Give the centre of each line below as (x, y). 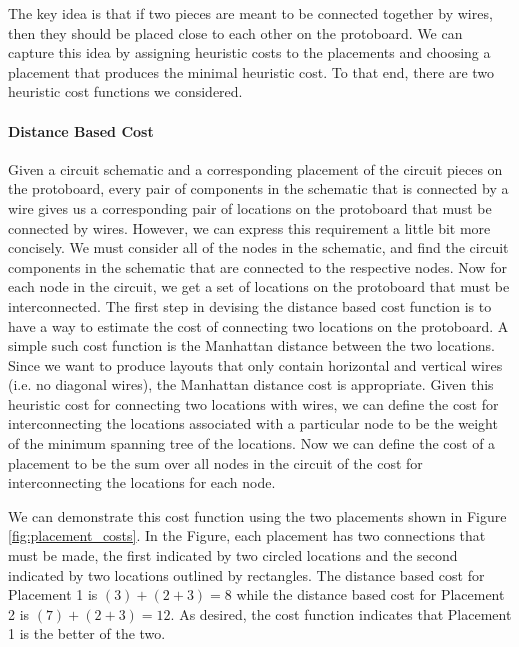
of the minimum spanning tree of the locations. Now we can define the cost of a (252, 443)
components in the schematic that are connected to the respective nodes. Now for (257, 266)
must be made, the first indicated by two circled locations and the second (233, 555)
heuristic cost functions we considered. (125, 91)
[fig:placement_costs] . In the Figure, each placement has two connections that (247, 535)
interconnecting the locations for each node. (142, 482)
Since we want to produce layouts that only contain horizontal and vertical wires (255, 364)
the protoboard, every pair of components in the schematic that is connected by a (258, 188)
